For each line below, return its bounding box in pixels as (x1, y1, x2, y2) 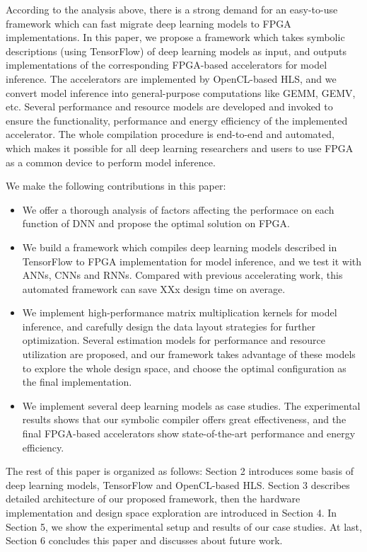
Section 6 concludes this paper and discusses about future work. (6, 533, 283, 548)
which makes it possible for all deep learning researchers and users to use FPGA (6, 140, 354, 155)
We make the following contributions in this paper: (6, 178, 226, 193)
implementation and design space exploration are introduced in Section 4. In (6, 505, 337, 519)
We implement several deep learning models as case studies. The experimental (22, 398, 361, 413)
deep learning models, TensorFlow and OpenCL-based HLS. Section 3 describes (6, 477, 350, 492)
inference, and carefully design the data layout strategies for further (22, 318, 316, 333)
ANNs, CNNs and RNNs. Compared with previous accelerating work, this (22, 268, 343, 282)
